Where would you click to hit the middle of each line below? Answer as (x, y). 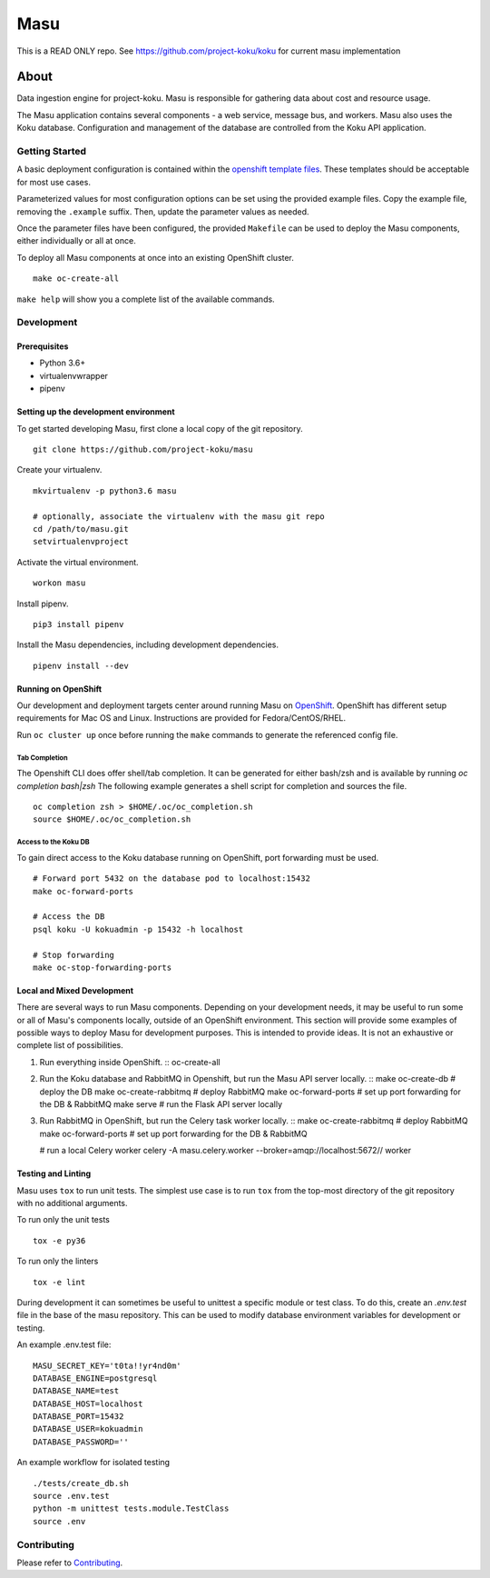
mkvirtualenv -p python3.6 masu (105, 490)
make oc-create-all (76, 279)
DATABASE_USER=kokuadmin (88, 1429)
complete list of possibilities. (70, 1045)
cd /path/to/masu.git (81, 529)
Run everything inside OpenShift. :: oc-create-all (130, 1062)
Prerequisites (43, 346)
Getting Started (51, 151)
